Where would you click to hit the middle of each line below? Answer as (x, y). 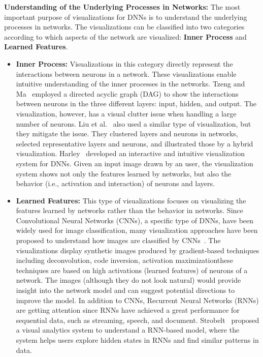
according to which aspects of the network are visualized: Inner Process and (125, 36)
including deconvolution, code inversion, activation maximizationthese (125, 260)
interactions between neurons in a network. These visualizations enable (126, 73)
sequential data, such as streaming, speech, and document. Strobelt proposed (138, 320)
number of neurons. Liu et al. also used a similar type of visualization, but (134, 123)
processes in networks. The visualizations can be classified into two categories (124, 27)
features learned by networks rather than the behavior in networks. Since (129, 210)
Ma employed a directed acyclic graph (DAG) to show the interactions (127, 93)
